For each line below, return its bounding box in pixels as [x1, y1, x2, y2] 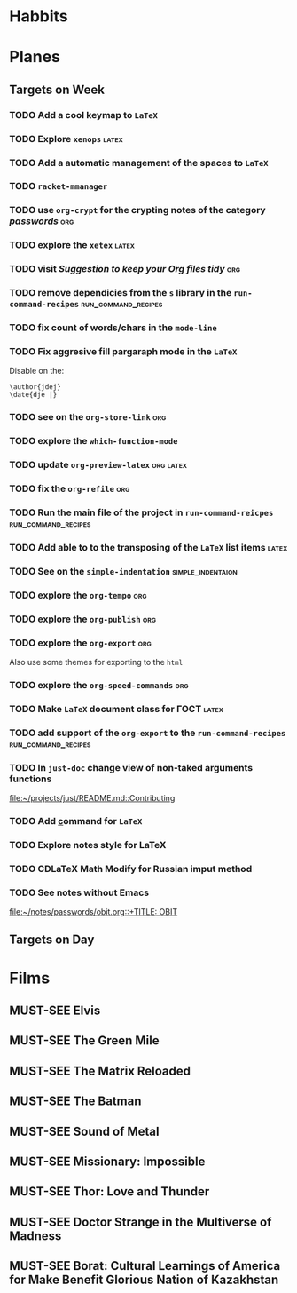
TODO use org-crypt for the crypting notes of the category [9, 204, 266, 217]
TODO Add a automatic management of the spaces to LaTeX [9, 156, 269, 169]
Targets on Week [9, 82, 105, 97]
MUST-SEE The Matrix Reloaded [9, 1063, 191, 1078]
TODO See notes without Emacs [9, 886, 150, 899]
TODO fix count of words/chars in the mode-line [9, 321, 217, 334]
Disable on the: [9, 366, 65, 377]
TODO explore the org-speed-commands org [9, 678, 189, 691]
